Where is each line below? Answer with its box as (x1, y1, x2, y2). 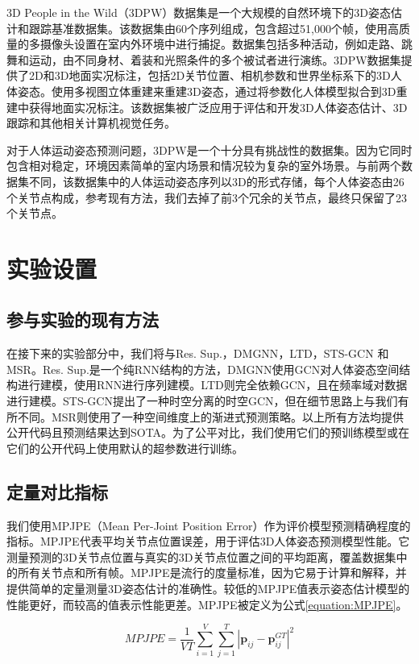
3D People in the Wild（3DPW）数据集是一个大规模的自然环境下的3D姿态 (6, 4, 391, 20)
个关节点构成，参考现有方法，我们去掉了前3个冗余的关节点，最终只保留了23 (6, 189, 407, 205)
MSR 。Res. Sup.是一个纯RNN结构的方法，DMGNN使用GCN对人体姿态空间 (6, 360, 400, 377)
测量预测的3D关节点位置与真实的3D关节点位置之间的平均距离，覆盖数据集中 (6, 548, 408, 565)
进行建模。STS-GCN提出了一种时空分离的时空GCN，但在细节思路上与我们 (6, 392, 398, 409)
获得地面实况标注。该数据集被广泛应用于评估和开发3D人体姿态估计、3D (28, 98, 408, 115)
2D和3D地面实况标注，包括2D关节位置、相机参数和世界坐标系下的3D (28, 67, 391, 84)
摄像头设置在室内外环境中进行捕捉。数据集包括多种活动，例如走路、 (39, 35, 401, 52)
